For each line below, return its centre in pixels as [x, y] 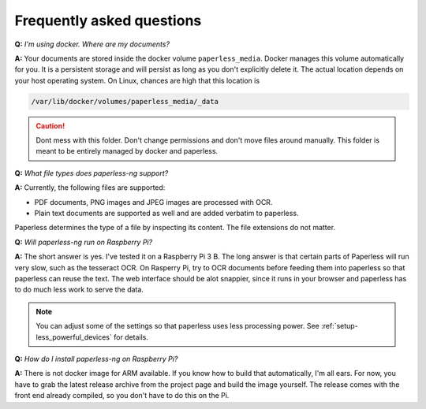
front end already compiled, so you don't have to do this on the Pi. [122, 396]
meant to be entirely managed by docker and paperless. [127, 151]
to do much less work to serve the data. [79, 290]
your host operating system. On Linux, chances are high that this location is [137, 80]
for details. [131, 337]
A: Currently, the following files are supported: [90, 188]
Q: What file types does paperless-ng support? [92, 173]
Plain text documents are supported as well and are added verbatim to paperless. [166, 214]
